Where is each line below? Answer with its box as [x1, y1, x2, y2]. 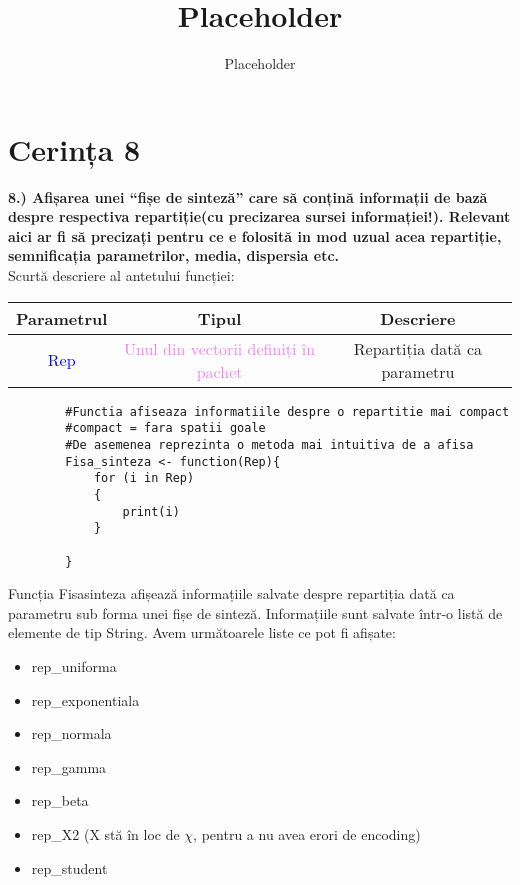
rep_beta [31, 790, 89, 811]
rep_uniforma [31, 655, 117, 676]
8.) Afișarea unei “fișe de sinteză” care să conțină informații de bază [8, 186, 488, 207]
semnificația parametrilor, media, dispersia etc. [8, 245, 340, 266]
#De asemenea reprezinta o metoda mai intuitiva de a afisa [65, 437, 474, 452]
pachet [196, 359, 243, 383]
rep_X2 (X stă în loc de [31, 823, 180, 844]
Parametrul [16, 306, 108, 330]
